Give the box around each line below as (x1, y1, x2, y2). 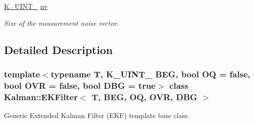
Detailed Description (4, 42, 113, 57)
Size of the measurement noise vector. (4, 17, 119, 28)
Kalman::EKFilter (4, 90, 78, 103)
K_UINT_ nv (4, 1, 48, 11)
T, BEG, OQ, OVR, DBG (91, 90, 198, 103)
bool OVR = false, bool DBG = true (4, 79, 156, 91)
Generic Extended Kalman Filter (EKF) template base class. (4, 110, 190, 121)
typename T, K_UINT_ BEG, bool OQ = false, (50, 67, 251, 80)
